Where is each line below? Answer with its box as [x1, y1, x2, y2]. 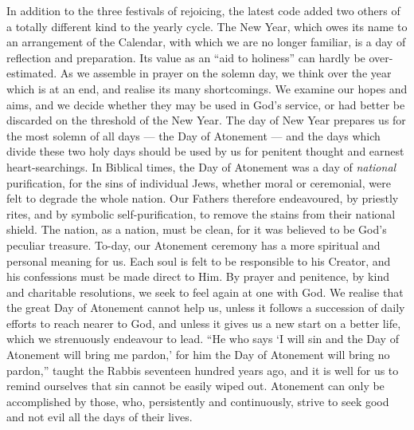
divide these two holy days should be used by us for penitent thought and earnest [6, 143, 404, 160]
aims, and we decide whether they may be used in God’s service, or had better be [6, 96, 405, 112]
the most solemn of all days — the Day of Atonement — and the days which [6, 127, 381, 144]
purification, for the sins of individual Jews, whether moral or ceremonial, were [6, 174, 391, 191]
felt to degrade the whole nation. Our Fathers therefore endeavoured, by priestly [6, 190, 399, 207]
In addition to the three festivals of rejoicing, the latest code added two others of [6, 2, 400, 18]
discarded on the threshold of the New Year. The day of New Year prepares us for [6, 112, 406, 128]
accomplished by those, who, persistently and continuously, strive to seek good [6, 393, 389, 409]
